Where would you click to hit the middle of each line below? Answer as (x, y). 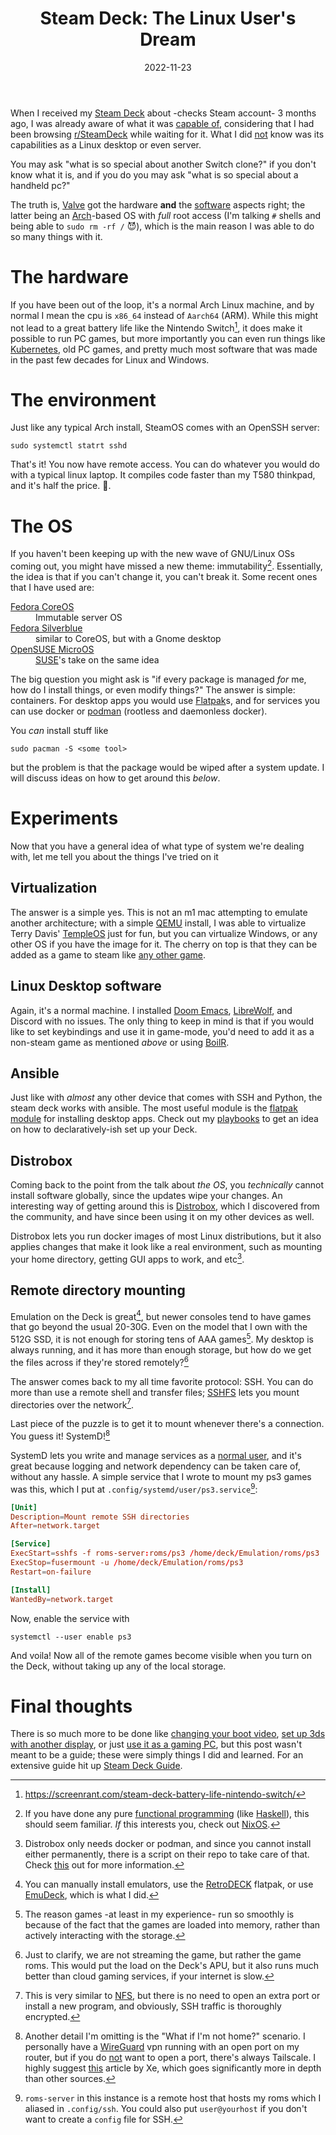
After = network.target (55, 1526)
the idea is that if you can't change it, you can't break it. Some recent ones (164, 577)
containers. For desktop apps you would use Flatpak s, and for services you (165, 701)
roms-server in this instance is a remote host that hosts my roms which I (173, 2098)
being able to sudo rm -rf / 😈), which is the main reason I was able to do (162, 226)
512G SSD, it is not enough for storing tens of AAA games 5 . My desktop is (162, 1339)
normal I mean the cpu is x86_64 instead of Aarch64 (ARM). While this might (164, 315)
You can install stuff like (59, 731)
